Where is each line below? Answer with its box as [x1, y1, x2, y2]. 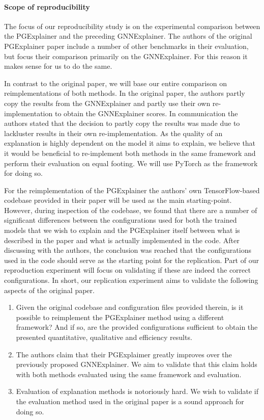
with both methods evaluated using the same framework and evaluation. [16, 369, 242, 379]
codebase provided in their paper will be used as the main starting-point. [4, 195, 232, 205]
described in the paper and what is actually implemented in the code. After [4, 234, 240, 245]
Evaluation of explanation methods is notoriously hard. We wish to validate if [16, 386, 259, 397]
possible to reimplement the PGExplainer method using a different [16, 311, 224, 322]
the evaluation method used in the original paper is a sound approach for [16, 396, 244, 406]
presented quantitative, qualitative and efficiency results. [16, 332, 192, 343]
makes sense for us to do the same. [4, 61, 112, 71]
